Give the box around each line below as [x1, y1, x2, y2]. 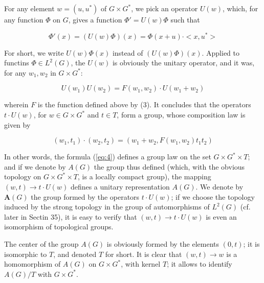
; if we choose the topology [171, 191, 255, 202]
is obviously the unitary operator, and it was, [112, 57, 255, 68]
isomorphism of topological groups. [4, 221, 114, 232]
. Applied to [202, 47, 240, 58]
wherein [4, 99, 29, 110]
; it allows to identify [167, 258, 232, 269]
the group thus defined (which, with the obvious [94, 161, 245, 172]
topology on [4, 171, 41, 182]
